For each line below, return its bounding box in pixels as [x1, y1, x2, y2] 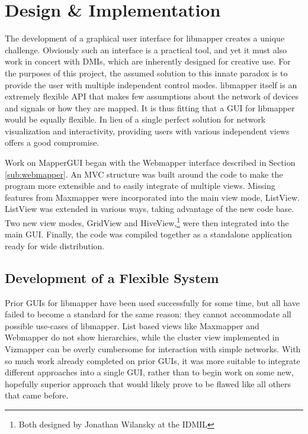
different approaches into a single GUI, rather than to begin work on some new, [5, 366, 294, 378]
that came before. [5, 389, 69, 401]
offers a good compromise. [5, 136, 100, 149]
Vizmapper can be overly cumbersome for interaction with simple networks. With [5, 343, 301, 355]
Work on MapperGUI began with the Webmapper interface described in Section [5, 156, 296, 169]
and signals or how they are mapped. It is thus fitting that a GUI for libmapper [5, 101, 295, 114]
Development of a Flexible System [5, 268, 219, 287]
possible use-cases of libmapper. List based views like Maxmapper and [5, 319, 259, 332]
